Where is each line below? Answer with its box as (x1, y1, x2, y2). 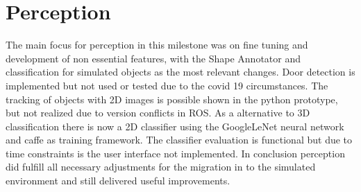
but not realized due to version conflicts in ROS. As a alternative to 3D (6, 105, 310, 120)
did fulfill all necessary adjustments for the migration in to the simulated (6, 159, 316, 174)
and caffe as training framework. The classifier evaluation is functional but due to (6, 132, 353, 147)
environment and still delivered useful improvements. (6, 173, 230, 188)
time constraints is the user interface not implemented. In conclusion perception (6, 146, 345, 160)
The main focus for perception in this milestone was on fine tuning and (6, 37, 308, 52)
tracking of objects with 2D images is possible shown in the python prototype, (6, 91, 338, 106)
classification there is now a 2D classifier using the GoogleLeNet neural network (6, 119, 344, 133)
